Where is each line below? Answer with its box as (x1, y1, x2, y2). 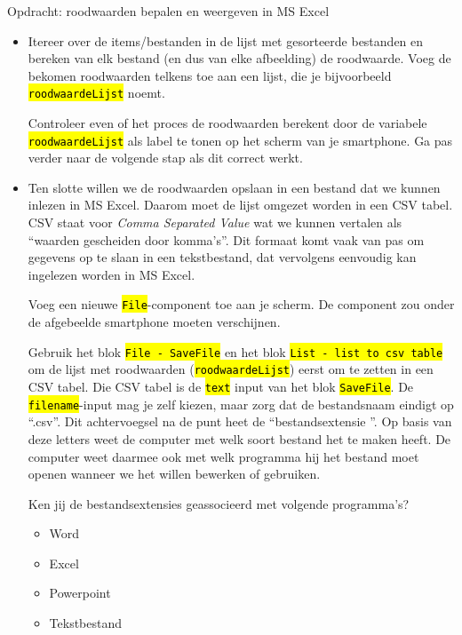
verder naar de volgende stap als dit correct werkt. (28, 148, 303, 167)
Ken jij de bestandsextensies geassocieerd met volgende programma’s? (28, 494, 410, 512)
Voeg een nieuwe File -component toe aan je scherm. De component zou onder (28, 295, 455, 314)
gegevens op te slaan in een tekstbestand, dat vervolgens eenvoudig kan (28, 248, 417, 266)
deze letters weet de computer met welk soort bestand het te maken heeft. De (28, 429, 451, 448)
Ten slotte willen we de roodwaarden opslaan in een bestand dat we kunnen (28, 178, 441, 196)
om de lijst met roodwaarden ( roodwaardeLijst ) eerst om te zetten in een (28, 360, 434, 378)
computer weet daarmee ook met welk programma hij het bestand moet (28, 447, 419, 465)
